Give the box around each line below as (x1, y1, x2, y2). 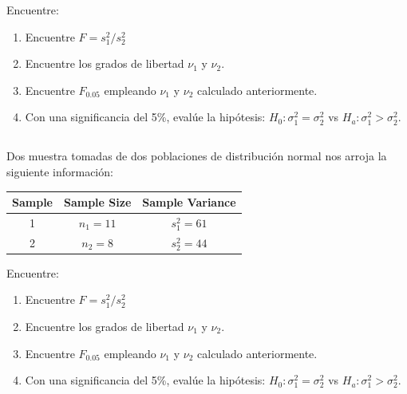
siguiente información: (6, 163, 113, 179)
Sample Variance (142, 194, 236, 211)
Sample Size (63, 194, 132, 211)
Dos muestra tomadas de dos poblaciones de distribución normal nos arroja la (6, 148, 387, 164)
